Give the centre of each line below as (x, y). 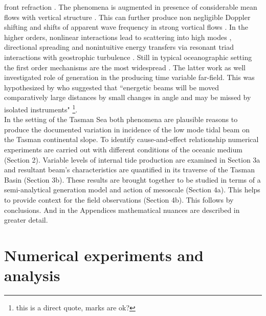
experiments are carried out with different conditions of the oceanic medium (123, 149)
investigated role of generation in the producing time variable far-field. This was (129, 77)
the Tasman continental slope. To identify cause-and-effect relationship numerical (131, 139)
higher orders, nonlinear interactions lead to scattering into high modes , (118, 37)
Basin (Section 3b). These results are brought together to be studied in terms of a (132, 179)
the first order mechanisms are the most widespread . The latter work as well (125, 67)
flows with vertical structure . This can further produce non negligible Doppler (127, 17)
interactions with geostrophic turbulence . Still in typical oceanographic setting (128, 57)
